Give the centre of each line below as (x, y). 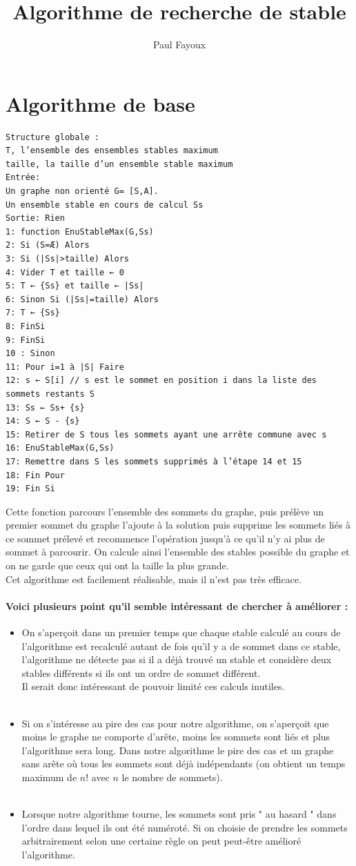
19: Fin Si (30, 489)
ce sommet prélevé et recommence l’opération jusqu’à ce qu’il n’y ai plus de (165, 538)
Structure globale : (53, 137)
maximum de (49, 777)
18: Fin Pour (35, 475)
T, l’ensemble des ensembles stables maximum (112, 151)
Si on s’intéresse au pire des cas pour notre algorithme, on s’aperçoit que (175, 723)
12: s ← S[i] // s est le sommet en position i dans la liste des (161, 381)
